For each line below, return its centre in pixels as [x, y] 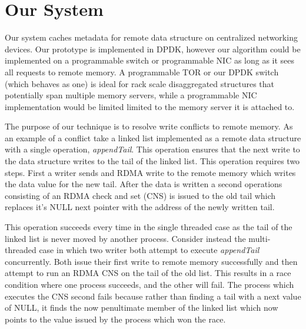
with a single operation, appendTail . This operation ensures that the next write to [152, 149]
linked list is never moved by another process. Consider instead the [125, 238]
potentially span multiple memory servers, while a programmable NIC [131, 95]
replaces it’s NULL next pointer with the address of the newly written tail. [140, 207]
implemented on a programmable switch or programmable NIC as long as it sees [150, 60]
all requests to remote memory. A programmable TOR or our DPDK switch [142, 72]
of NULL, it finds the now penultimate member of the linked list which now [142, 308]
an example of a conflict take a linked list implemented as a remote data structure [153, 137]
